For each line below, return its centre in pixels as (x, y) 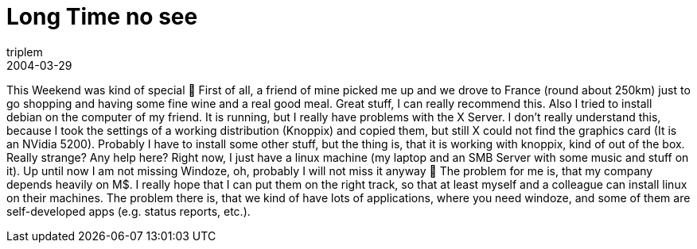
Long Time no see (102, 17)
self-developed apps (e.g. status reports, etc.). (128, 211)
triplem (25, 52)
